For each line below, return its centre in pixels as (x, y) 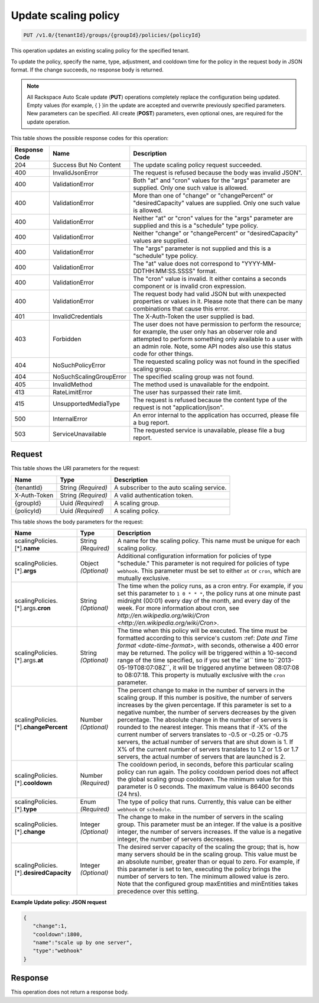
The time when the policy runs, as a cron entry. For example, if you (210, 585)
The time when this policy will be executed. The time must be (202, 630)
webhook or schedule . (144, 809)
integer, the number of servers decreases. (176, 839)
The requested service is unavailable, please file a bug (209, 430)
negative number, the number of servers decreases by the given (207, 712)
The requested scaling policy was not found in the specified (216, 361)
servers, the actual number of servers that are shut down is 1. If (205, 742)
